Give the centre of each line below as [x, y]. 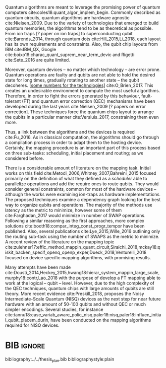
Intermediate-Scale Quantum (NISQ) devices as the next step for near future [83, 299]
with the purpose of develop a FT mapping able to [110, 278]
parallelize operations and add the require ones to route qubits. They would [82, 184]
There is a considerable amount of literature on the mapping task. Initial [78, 168]
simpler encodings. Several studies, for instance [54, 309]
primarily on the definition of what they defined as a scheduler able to [76, 179]
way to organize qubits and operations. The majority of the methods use [79, 205]
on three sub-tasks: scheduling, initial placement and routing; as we [74, 153]
